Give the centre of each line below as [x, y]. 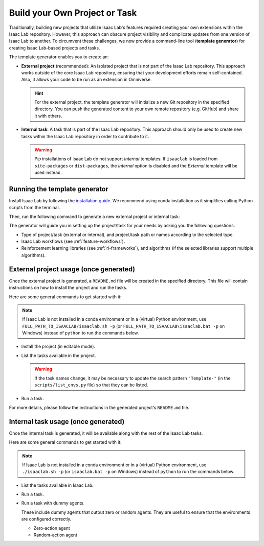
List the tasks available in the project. [59, 356]
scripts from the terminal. [34, 208]
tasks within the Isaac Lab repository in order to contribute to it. [85, 136]
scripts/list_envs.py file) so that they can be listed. [91, 385]
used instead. [48, 173]
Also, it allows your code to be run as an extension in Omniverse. [87, 80]
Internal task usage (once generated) [67, 421]
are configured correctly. [46, 519]
